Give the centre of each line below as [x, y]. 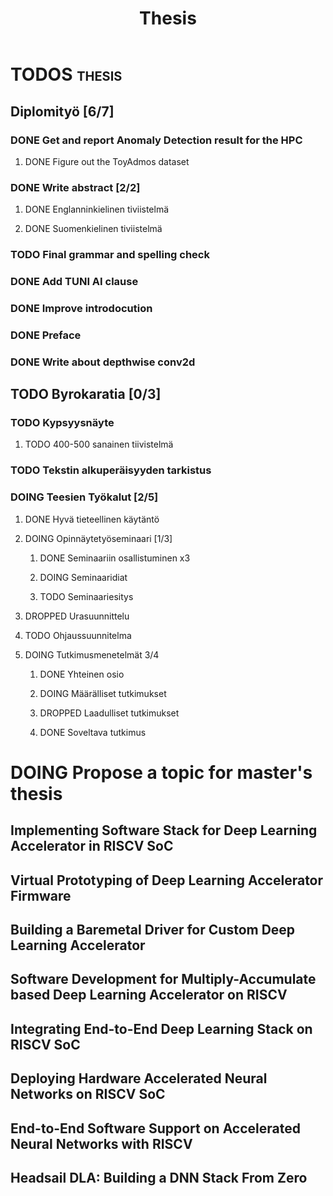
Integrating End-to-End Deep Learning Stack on [161, 1028]
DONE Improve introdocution [81, 308]
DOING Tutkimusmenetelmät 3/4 [92, 654]
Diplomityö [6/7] [62, 111]
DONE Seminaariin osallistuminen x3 [115, 558]
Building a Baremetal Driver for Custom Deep [153, 930]
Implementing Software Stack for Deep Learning [164, 830]
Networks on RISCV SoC [88, 1094]
